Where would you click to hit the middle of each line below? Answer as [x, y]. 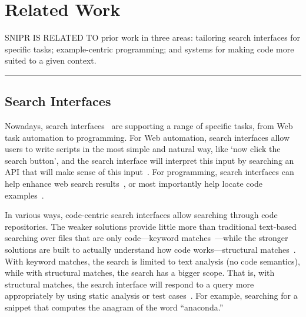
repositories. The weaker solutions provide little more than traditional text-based [151, 226]
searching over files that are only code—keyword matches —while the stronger [147, 238]
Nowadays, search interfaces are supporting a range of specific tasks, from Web [149, 126]
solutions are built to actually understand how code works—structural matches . [150, 250]
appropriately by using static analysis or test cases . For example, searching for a [151, 295]
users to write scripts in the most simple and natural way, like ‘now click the [143, 149]
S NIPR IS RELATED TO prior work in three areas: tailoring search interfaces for [153, 37]
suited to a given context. [51, 60]
